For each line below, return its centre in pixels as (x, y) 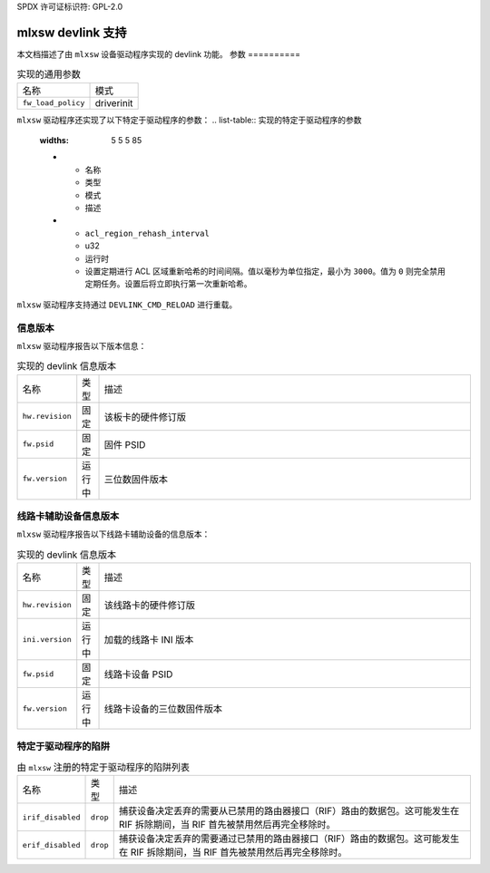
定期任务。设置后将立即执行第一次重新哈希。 (168, 284)
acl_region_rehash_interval (147, 233)
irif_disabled (51, 817)
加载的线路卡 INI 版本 (149, 640)
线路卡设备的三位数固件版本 (163, 709)
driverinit (114, 102)
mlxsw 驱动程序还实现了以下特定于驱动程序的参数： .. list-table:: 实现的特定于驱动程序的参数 (189, 120)
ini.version (47, 639)
